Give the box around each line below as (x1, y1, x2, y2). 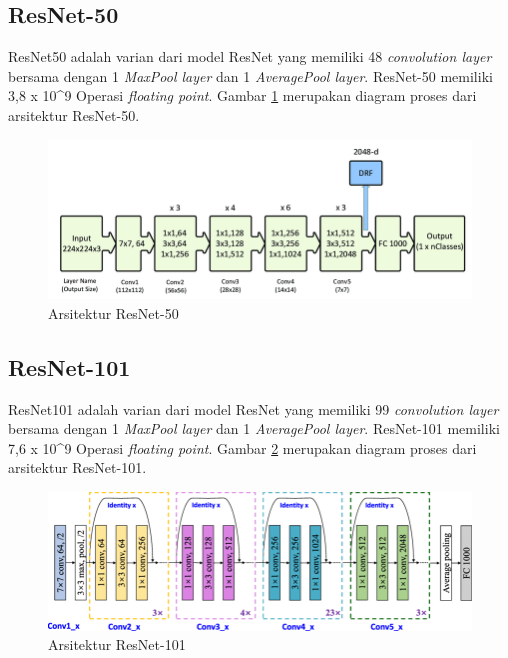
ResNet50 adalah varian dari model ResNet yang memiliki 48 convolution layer (8, 46, 492, 67)
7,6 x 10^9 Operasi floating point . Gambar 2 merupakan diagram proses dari (8, 437, 477, 458)
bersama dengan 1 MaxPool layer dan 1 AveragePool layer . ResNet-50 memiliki (8, 65, 493, 86)
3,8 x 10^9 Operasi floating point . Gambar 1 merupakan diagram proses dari (8, 85, 477, 106)
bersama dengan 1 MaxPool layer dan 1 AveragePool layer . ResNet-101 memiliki (8, 418, 500, 439)
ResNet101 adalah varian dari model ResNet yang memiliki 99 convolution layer (8, 398, 499, 419)
